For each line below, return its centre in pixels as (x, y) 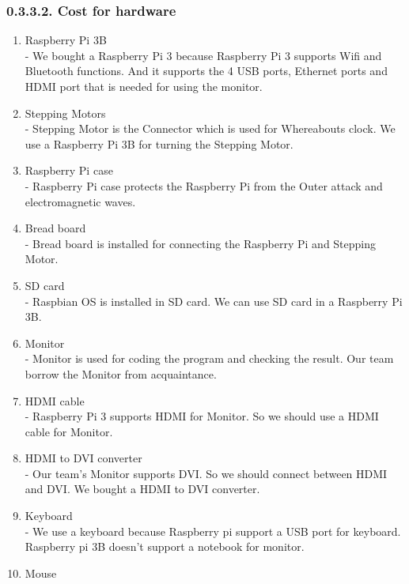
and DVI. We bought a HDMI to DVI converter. (142, 489)
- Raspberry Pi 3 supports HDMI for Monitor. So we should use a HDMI (202, 416)
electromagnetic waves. (80, 201)
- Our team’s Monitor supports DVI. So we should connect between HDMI (206, 473)
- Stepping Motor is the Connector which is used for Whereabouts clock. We (210, 128)
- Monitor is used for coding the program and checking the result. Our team (209, 358)
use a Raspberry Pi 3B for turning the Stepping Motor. (159, 143)
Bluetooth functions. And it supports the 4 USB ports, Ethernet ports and (206, 71)
